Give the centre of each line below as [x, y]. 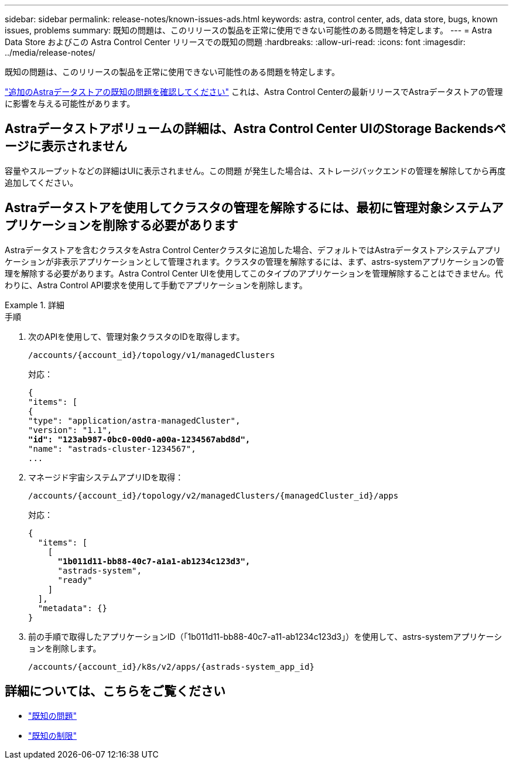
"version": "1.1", [70, 430]
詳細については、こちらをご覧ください [115, 691]
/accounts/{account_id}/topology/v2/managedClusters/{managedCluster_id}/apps [213, 495]
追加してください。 [42, 182]
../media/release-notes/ [50, 52]
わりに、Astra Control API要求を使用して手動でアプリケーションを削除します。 [156, 285]
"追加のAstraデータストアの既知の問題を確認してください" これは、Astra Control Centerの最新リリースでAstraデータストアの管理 [254, 92]
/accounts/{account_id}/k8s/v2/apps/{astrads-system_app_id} [171, 666]
